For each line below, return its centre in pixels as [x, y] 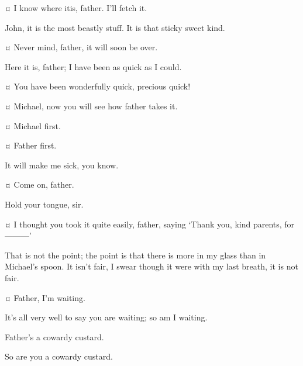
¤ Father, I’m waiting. [45, 297]
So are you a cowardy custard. [59, 356]
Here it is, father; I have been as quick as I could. [93, 66]
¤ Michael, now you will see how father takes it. [91, 106]
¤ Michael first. [33, 125]
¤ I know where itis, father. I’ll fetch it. [76, 8]
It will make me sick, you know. [62, 165]
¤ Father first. [31, 145]
